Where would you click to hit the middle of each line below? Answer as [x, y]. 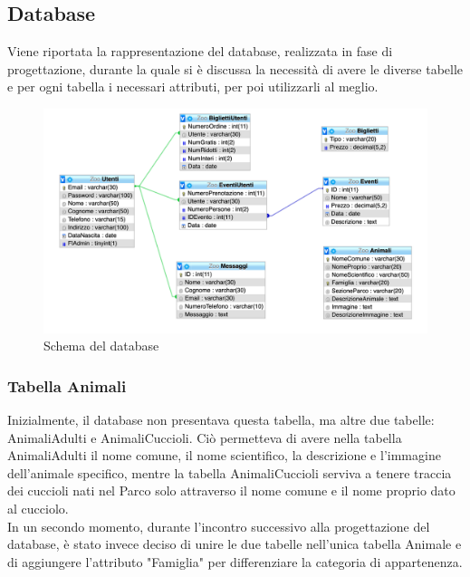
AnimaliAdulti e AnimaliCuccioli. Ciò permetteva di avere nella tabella [205, 437]
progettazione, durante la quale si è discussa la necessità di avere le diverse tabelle [235, 68]
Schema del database [101, 346]
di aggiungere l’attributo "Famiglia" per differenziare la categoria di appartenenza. [235, 561]
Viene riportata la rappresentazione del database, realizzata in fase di [200, 51]
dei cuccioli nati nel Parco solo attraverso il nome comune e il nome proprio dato [231, 490]
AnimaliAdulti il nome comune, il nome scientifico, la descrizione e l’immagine [224, 455]
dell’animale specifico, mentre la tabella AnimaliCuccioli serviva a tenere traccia [230, 472]
